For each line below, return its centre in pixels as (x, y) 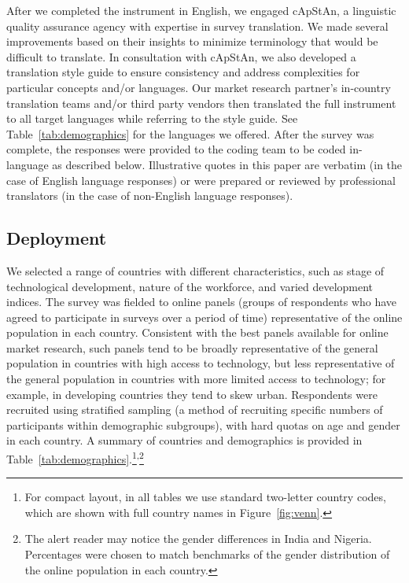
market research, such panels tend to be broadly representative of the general (192, 347)
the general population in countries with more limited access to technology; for (196, 379)
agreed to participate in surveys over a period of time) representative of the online (204, 317)
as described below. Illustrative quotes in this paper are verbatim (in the (227, 164)
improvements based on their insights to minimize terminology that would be (192, 41)
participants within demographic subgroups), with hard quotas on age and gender (203, 424)
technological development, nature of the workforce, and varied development (190, 286)
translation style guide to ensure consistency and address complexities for (183, 72)
